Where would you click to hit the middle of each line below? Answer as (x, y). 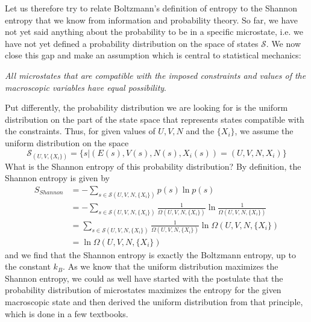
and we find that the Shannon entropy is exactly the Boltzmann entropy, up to (150, 254)
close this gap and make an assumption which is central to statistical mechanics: (153, 55)
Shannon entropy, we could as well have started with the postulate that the (144, 278)
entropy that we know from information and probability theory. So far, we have (152, 20)
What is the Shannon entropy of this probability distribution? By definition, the (153, 166)
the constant (28, 266)
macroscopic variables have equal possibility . (86, 87)
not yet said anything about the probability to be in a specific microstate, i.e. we (154, 32)
